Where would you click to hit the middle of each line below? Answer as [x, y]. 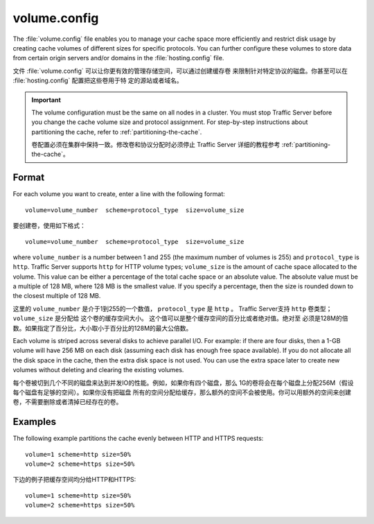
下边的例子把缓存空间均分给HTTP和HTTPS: [74, 480]
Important [46, 100]
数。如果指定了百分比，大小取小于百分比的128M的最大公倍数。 [103, 328]
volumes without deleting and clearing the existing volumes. [98, 370]
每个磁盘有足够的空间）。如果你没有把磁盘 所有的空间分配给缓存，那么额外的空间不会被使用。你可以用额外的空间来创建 [182, 392]
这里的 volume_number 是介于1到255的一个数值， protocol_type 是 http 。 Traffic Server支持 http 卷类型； [172, 308]
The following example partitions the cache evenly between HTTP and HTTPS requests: [138, 438]
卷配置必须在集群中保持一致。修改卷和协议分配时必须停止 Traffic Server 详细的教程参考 [156, 145]
